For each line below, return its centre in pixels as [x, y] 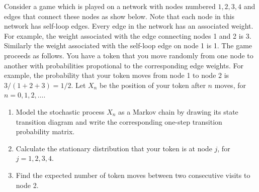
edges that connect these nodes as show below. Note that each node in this [119, 16]
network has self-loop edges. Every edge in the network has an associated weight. [129, 26]
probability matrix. [45, 131]
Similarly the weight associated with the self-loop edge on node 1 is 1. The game [128, 45]
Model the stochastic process [60, 111]
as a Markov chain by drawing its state [178, 111]
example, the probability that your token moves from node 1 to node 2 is [117, 75]
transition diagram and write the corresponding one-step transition [119, 121]
